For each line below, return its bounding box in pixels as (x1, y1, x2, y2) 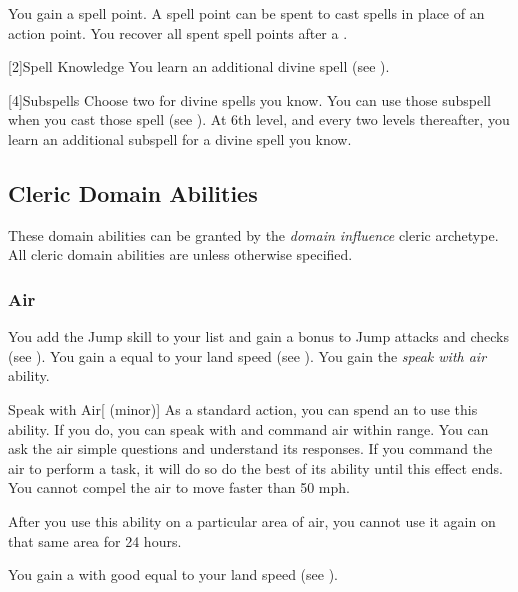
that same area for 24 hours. (8, 530, 182, 551)
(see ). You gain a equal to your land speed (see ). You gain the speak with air (8, 345, 487, 366)
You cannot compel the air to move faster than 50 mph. (8, 477, 350, 498)
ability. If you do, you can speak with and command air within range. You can (8, 418, 489, 439)
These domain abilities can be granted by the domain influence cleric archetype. (8, 224, 499, 245)
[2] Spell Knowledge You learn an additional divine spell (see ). (8, 56, 390, 77)
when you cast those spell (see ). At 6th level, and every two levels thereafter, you (8, 109, 510, 130)
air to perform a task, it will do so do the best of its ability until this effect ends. (8, 457, 503, 478)
